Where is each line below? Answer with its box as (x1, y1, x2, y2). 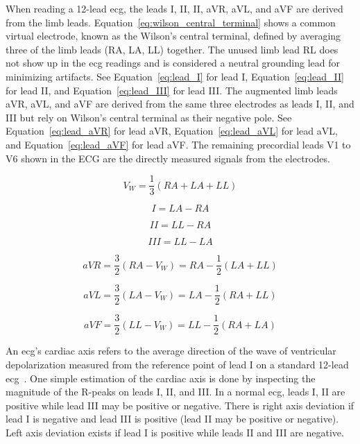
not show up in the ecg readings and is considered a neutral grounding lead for (6, 55, 340, 70)
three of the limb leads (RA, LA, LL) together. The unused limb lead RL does (6, 42, 338, 56)
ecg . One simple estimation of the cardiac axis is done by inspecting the (6, 370, 316, 385)
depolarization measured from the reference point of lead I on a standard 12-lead (6, 357, 349, 371)
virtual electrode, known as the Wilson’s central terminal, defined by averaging (6, 28, 341, 43)
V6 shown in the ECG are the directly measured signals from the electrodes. (6, 151, 330, 165)
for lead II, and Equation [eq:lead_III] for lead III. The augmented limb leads (6, 83, 338, 97)
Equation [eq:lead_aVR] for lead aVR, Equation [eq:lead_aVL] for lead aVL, (6, 123, 338, 138)
